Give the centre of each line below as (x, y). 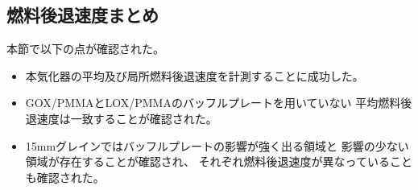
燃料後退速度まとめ (83, 15)
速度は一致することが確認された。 (127, 118)
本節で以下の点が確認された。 (85, 49)
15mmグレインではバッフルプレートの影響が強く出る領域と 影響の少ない (217, 145)
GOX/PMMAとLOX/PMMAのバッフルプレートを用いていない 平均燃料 (213, 103)
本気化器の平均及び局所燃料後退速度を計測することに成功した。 (195, 75)
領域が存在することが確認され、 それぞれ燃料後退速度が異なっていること (219, 161)
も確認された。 (65, 177)
